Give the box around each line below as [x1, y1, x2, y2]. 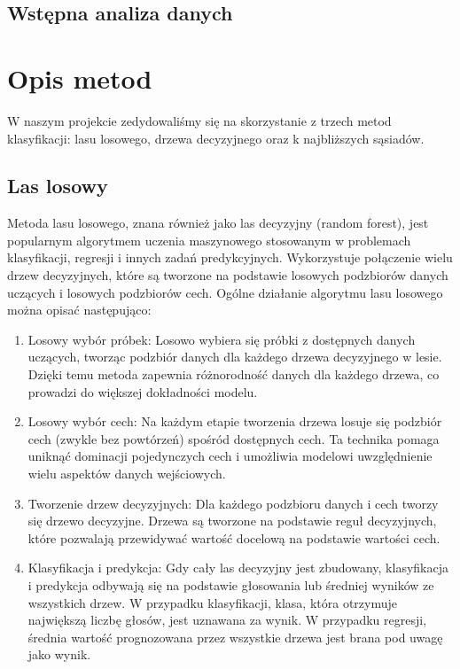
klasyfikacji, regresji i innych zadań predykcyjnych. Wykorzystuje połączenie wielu [7, 248, 453, 267]
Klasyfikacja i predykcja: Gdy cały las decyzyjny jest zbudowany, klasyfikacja [27, 558, 448, 577]
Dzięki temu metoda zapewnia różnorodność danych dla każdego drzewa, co [27, 365, 440, 384]
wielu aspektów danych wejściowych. [27, 464, 226, 483]
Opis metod [7, 59, 152, 96]
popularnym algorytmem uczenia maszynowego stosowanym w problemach [7, 230, 411, 249]
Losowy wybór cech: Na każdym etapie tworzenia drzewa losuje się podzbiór [27, 412, 442, 431]
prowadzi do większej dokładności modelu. [27, 382, 258, 401]
